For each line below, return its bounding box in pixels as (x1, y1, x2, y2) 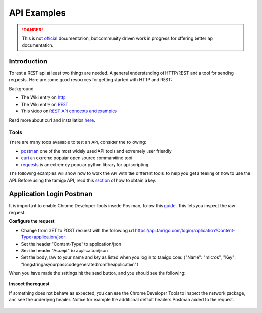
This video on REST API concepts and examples (21, 108, 117, 114)
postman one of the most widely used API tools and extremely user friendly (21, 148, 172, 154)
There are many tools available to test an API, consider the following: (9, 139, 147, 145)
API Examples (9, 7, 66, 18)
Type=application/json (21, 234, 66, 240)
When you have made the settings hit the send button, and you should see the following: (9, 270, 186, 276)
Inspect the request (9, 281, 49, 287)
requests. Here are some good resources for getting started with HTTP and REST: (9, 77, 172, 82)
